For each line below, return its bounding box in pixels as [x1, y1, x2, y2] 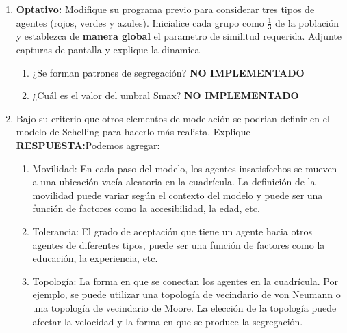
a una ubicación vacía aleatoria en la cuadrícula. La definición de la [32, 174, 316, 189]
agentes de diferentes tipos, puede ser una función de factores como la [32, 237, 325, 252]
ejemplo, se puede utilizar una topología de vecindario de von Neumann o [32, 287, 341, 302]
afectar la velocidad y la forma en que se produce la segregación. [32, 314, 303, 328]
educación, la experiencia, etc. [32, 251, 158, 265]
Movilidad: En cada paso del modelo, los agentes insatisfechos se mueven [32, 161, 337, 175]
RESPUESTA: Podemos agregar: [16, 137, 160, 152]
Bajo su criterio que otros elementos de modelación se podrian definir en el [16, 111, 330, 125]
